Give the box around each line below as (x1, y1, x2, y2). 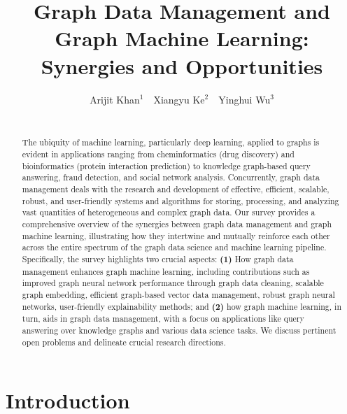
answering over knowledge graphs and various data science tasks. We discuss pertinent (22, 324, 337, 336)
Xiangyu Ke (153, 92, 205, 106)
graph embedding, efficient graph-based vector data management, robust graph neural (22, 289, 335, 301)
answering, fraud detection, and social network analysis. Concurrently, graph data (22, 171, 320, 183)
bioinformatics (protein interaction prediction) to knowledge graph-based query (22, 159, 311, 171)
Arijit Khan (90, 92, 140, 106)
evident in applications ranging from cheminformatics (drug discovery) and (22, 148, 295, 160)
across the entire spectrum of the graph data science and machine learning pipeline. (22, 241, 327, 253)
